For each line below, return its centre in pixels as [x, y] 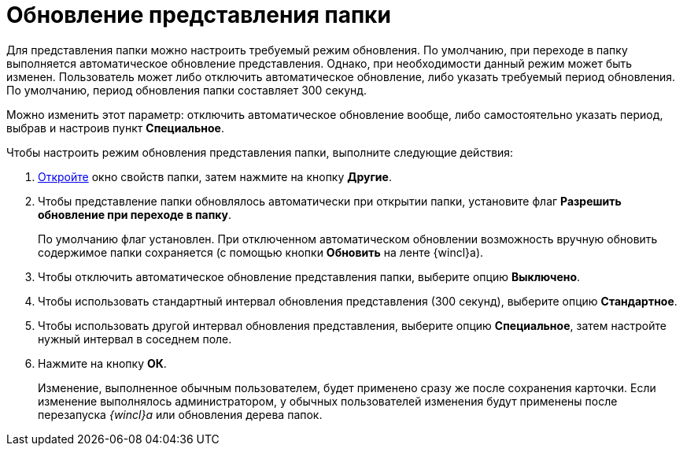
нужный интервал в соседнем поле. [135, 339]
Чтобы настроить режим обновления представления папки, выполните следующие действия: [260, 152]
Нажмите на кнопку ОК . [102, 363]
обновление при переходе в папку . [135, 214]
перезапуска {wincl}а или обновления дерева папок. [180, 414]
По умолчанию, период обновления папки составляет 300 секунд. [187, 90]
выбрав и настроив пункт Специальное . [115, 128]
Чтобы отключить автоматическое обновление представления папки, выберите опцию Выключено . [309, 276]
